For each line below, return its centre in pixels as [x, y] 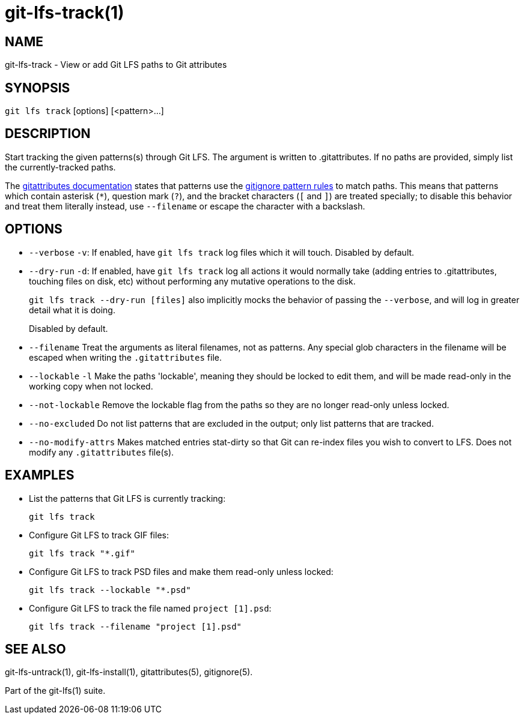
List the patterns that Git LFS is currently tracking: [127, 498]
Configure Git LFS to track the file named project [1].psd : [150, 608]
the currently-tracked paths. [60, 167]
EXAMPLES [40, 475]
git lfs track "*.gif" [82, 553]
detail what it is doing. [72, 310]
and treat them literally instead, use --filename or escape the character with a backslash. [185, 206]
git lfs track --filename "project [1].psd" [136, 626]
